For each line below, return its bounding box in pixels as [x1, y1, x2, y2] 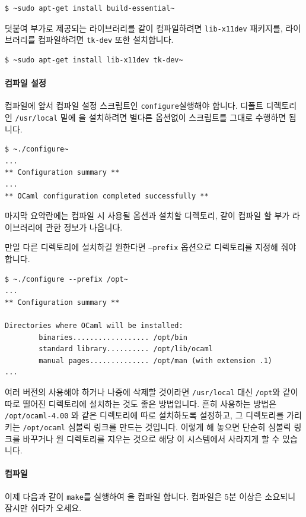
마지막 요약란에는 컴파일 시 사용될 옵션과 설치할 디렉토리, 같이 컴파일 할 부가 [5, 209, 290, 222]
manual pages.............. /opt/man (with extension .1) [39, 356, 273, 365]
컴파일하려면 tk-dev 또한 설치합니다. [38, 33, 174, 46]
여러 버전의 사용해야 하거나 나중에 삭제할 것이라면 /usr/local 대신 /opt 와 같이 [5, 385, 298, 398]
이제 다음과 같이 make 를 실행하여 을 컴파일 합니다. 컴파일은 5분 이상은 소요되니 [5, 490, 296, 502]
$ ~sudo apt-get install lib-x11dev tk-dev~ [5, 55, 183, 64]
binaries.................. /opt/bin [39, 333, 187, 342]
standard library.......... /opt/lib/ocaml [39, 345, 213, 354]
